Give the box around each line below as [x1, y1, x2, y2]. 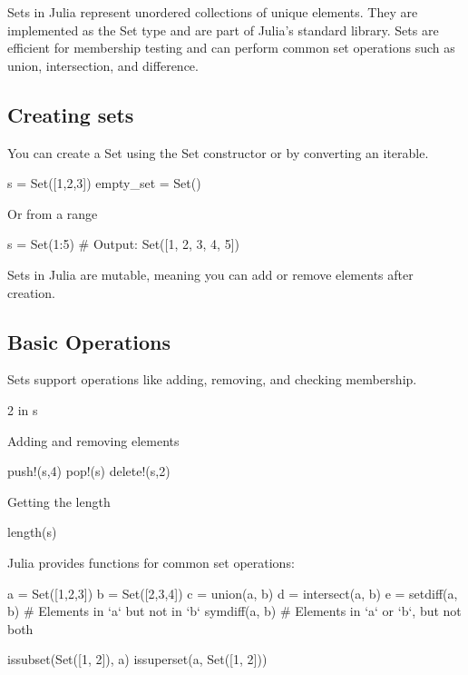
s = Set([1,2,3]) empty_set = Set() [7, 174, 201, 193]
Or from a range [7, 203, 98, 223]
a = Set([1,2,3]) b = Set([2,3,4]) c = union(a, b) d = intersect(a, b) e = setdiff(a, [7, 583, 458, 602]
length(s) [7, 522, 57, 541]
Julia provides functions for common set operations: [7, 552, 295, 571]
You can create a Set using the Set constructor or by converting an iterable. [7, 143, 429, 162]
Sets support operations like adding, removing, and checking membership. [7, 370, 417, 389]
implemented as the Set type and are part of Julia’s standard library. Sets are [7, 20, 439, 39]
